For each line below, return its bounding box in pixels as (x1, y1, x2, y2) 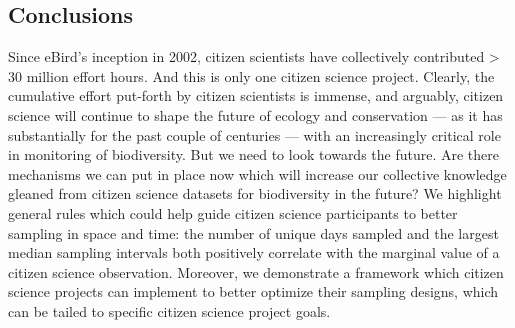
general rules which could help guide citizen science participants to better (8, 202, 458, 223)
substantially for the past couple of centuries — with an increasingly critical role (8, 124, 501, 145)
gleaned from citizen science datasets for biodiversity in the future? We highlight (8, 183, 502, 204)
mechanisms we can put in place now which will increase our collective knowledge (8, 163, 507, 184)
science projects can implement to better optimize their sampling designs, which (8, 281, 499, 302)
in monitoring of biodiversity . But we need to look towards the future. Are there (8, 144, 500, 165)
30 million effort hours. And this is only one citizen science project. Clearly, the (8, 65, 495, 86)
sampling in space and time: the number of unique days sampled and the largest (8, 222, 499, 243)
